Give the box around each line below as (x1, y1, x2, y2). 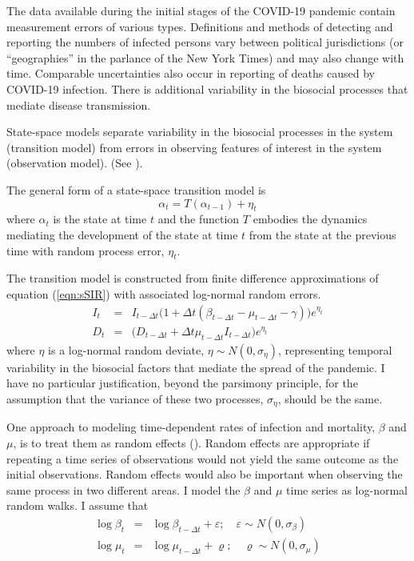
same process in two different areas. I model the (6, 481, 241, 498)
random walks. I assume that (6, 497, 149, 514)
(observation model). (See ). (6, 154, 143, 171)
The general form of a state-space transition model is (6, 181, 266, 198)
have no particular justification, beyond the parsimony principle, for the (6, 375, 358, 391)
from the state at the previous (249, 226, 396, 242)
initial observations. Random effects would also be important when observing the (6, 466, 403, 483)
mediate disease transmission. (6, 96, 151, 113)
